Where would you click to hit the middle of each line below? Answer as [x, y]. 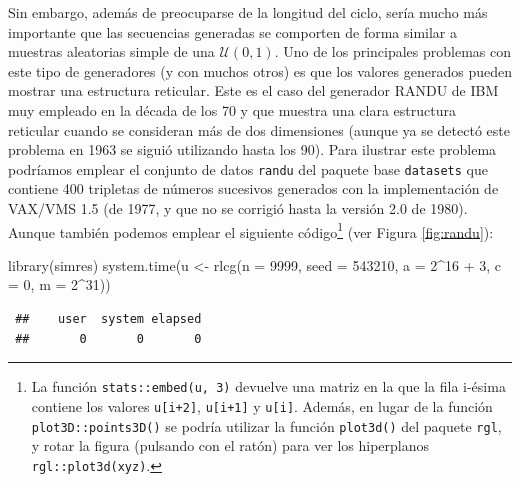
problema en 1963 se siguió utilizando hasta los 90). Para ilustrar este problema [252, 149]
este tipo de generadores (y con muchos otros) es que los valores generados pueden [260, 70]
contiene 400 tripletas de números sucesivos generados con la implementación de [253, 188]
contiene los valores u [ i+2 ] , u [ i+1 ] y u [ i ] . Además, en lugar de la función [262, 405]
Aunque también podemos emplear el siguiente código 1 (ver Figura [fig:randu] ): [251, 230]
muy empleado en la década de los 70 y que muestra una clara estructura [232, 109]
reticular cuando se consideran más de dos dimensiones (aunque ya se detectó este [259, 129]
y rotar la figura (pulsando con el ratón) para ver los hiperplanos [230, 445]
